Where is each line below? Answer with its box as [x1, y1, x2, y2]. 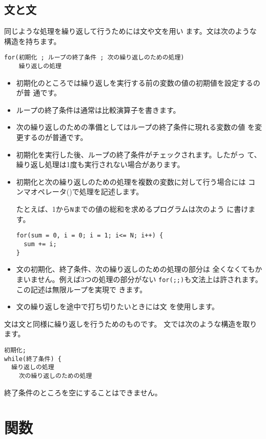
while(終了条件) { [4, 355, 62, 363]
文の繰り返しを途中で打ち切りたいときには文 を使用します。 [16, 301, 219, 312]
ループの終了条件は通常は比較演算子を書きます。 [16, 104, 180, 115]
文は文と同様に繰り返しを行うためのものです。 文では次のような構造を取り [4, 318, 257, 329]
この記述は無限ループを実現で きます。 [16, 284, 147, 294]
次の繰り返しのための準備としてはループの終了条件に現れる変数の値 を [16, 122, 255, 132]
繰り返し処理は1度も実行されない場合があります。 [16, 159, 185, 170]
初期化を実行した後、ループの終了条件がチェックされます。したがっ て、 [16, 149, 261, 159]
